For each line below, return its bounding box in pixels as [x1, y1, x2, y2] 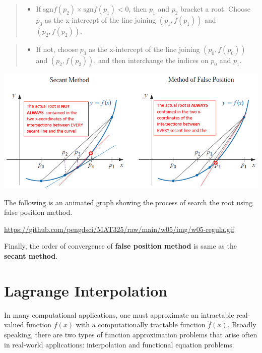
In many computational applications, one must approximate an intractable [4, 309, 234, 320]
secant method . [4, 251, 58, 261]
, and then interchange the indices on [94, 55, 209, 65]
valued [4, 319, 24, 330]
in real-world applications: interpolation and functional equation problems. [4, 339, 234, 349]
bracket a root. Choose [180, 4, 251, 14]
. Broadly [227, 319, 256, 330]
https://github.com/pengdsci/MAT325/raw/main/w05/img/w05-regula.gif [4, 223, 234, 234]
